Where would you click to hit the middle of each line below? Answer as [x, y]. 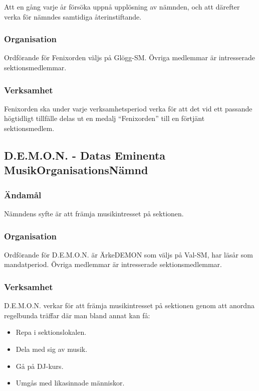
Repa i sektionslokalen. [51, 332]
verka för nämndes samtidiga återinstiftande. [73, 16]
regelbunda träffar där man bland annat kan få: [77, 315]
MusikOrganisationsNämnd [76, 170]
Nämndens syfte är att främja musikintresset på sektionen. [94, 213]
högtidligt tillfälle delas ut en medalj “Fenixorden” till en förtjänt [104, 118]
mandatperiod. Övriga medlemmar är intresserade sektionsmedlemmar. [113, 264]
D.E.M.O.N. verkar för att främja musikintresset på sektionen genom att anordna [129, 305]
